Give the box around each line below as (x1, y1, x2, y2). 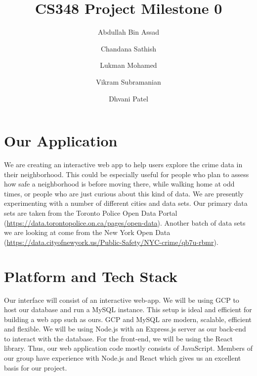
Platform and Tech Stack (4, 266, 177, 286)
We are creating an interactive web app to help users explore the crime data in (4, 159, 243, 170)
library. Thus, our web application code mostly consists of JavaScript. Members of (4, 343, 253, 353)
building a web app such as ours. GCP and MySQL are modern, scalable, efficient (4, 314, 252, 324)
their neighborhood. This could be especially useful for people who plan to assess (4, 169, 249, 179)
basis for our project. (4, 362, 67, 373)
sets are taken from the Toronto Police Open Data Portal (4, 208, 177, 218)
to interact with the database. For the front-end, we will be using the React (4, 333, 233, 343)
